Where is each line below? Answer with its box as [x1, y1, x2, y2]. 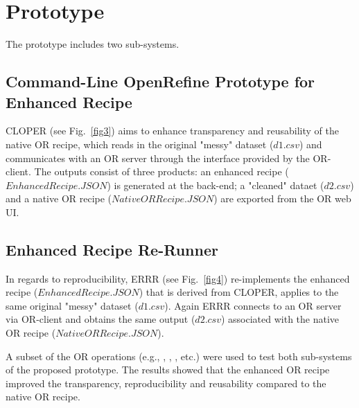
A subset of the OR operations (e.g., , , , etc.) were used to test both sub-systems [6, 348, 352, 363]
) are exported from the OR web [213, 191, 351, 206]
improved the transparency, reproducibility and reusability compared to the [6, 375, 326, 390]
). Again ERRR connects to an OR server [164, 298, 342, 312]
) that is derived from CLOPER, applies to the [139, 285, 339, 299]
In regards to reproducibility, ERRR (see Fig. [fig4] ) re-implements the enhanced [6, 271, 350, 285]
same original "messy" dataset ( [6, 298, 139, 312]
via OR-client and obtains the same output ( [6, 312, 195, 326]
